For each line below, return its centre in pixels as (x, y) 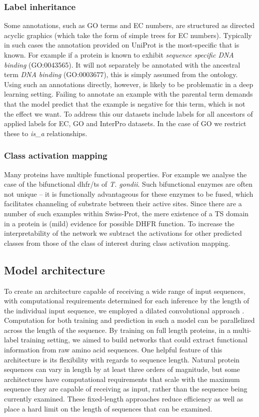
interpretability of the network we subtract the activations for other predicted (123, 233)
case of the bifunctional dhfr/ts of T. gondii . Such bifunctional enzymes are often (128, 184)
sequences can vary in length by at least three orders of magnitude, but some (122, 369)
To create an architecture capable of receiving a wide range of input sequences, (125, 291)
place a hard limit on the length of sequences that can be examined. (108, 408)
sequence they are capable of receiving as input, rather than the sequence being (126, 389)
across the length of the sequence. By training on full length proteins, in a (117, 330)
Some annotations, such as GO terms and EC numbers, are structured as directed (129, 25)
